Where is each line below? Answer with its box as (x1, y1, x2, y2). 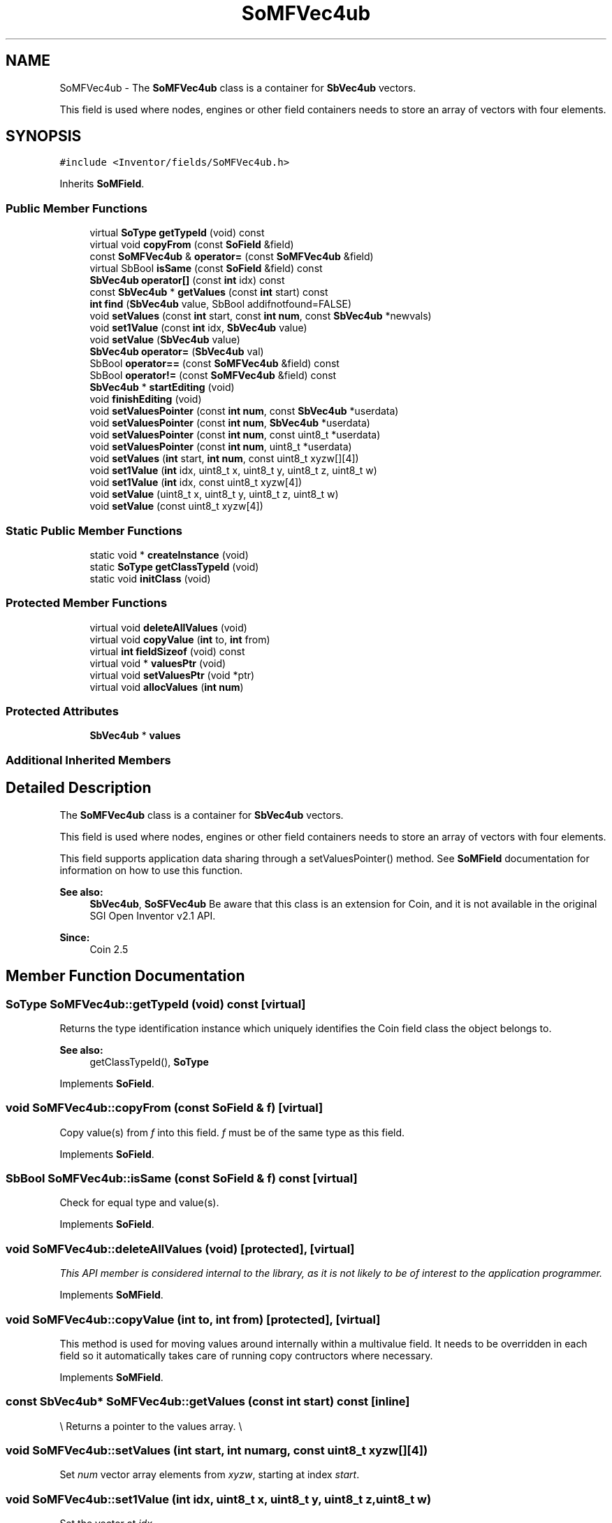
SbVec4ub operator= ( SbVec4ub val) (89, 345, 264, 358)
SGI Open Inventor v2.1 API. (89, 909, 216, 922)
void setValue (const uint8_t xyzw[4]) (89, 500, 263, 513)
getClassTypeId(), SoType (89, 1055, 209, 1068)
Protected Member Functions (6, 596, 168, 610)
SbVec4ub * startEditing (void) (89, 381, 235, 394)
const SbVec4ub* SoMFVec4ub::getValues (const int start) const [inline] (6, 1394, 410, 1409)
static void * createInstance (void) (89, 548, 249, 561)
